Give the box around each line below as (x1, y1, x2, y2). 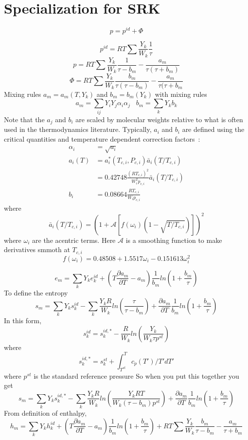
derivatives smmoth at (4, 244, 70, 255)
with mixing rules (155, 89, 207, 99)
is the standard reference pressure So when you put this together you (34, 370, 239, 381)
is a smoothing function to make (125, 235, 222, 245)
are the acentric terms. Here (32, 235, 116, 245)
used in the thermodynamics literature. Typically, (4, 124, 152, 134)
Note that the (4, 114, 45, 124)
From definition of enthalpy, (4, 408, 87, 418)
